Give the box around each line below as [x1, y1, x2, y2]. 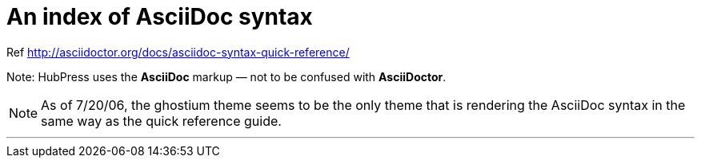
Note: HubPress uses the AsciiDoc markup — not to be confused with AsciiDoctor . [6, 69, 447, 84]
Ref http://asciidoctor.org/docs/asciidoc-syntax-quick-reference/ [6, 45, 350, 59]
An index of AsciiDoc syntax [6, 3, 313, 30]
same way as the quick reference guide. [41, 112, 282, 129]
